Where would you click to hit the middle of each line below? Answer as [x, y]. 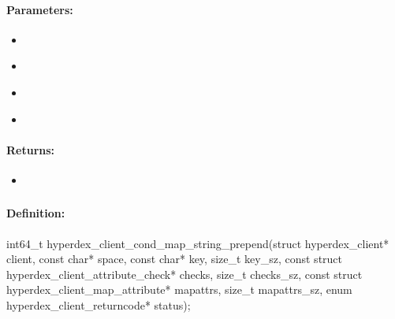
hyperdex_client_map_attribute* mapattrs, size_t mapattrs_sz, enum [179, 289]
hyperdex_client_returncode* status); [99, 305]
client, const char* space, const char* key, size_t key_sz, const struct [175, 259]
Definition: [36, 213]
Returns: [31, 149]
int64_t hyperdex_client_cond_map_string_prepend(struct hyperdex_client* [198, 243]
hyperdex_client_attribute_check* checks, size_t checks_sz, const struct [184, 274]
